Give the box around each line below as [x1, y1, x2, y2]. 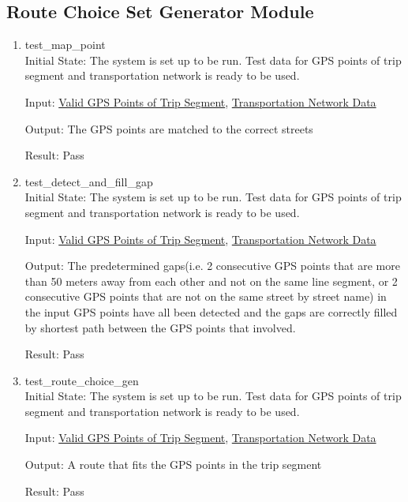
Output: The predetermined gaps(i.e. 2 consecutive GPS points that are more [24, 257, 400, 274]
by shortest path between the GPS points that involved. [24, 319, 296, 335]
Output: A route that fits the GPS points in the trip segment [24, 456, 322, 473]
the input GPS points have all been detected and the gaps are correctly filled [24, 303, 398, 320]
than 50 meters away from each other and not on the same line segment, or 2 [24, 272, 398, 289]
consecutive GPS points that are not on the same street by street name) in [24, 288, 387, 305]
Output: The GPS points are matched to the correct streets [24, 120, 313, 137]
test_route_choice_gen [24, 372, 139, 388]
